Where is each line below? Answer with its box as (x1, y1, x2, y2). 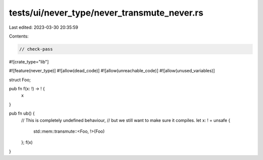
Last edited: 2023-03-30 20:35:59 (9, 24, 78, 30)
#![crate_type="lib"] (9, 59, 49, 64)
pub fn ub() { (9, 110, 35, 117)
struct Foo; (9, 77, 31, 82)
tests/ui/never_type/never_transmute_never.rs (9, 7, 204, 18)
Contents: (9, 33, 29, 39)
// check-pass (19, 46, 53, 52)
